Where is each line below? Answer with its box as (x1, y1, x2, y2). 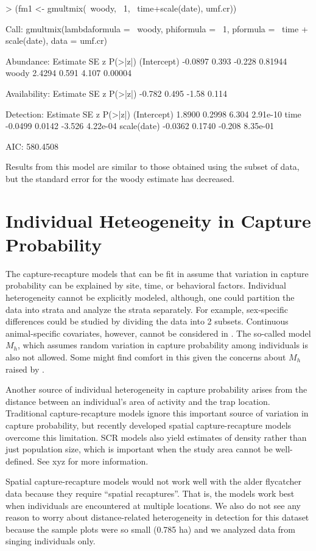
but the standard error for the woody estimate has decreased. (5, 172, 234, 184)
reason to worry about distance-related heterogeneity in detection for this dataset (5, 511, 309, 524)
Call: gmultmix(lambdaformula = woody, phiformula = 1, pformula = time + (5, 22, 308, 35)
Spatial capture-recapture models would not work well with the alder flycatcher (5, 475, 302, 488)
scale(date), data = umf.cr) (5, 34, 107, 47)
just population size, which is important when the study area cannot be (5, 443, 273, 455)
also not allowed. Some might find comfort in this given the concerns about (5, 351, 286, 363)
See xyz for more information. (37, 454, 149, 467)
